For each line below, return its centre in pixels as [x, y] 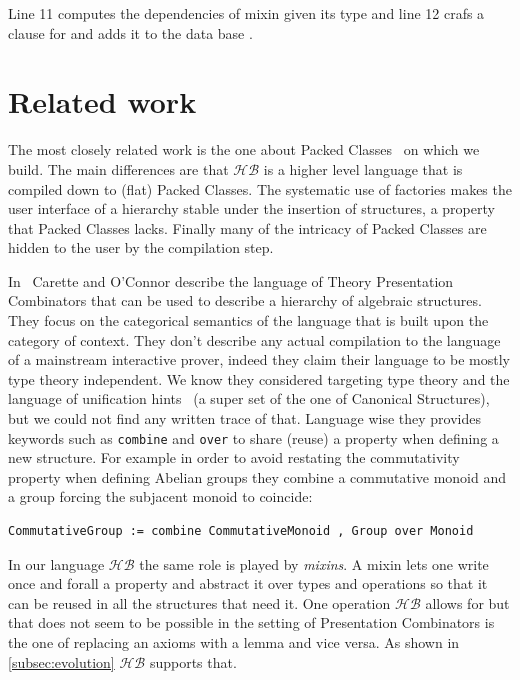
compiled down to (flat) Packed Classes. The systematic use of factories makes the [260, 188]
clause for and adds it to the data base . [130, 32]
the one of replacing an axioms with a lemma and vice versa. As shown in [234, 642]
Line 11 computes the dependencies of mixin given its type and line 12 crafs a [246, 13]
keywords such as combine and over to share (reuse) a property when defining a [253, 437]
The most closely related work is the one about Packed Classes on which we [244, 149]
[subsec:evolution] [61, 661]
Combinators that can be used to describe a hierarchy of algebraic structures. [245, 300]
